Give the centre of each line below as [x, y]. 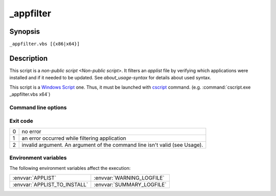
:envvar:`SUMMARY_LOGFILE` [130, 184]
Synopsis [25, 31]
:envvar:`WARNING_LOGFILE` [129, 178]
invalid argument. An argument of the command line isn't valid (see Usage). [112, 145]
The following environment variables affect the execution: [70, 168]
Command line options [38, 107]
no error [31, 132]
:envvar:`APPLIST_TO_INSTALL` [50, 184]
